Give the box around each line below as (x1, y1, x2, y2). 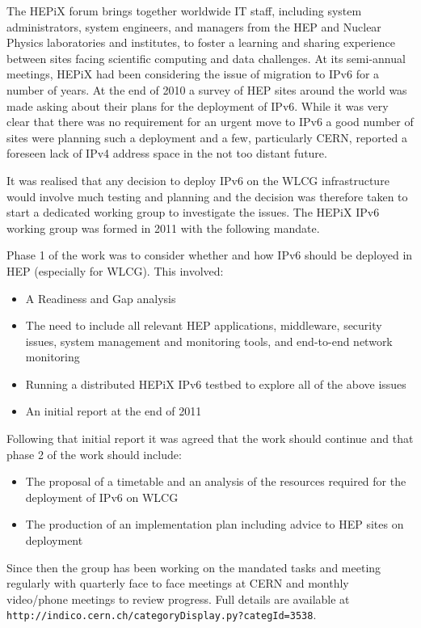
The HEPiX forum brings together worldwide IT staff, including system (6, 2, 362, 19)
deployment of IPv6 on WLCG (25, 488, 179, 505)
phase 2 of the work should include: (6, 445, 182, 462)
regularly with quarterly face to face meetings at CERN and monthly (6, 575, 349, 592)
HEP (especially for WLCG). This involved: (6, 262, 224, 279)
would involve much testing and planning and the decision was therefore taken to (6, 188, 408, 204)
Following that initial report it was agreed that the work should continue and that (6, 430, 414, 447)
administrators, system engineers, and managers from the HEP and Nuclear (6, 18, 381, 35)
